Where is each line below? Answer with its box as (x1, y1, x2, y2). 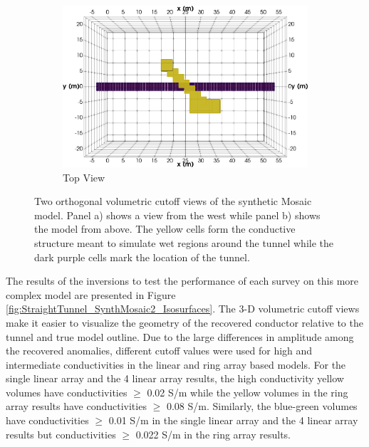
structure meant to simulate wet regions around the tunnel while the (34, 235, 333, 250)
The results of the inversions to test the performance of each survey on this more (6, 273, 358, 288)
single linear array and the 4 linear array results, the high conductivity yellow (6, 371, 344, 386)
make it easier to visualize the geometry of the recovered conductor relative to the (6, 315, 363, 330)
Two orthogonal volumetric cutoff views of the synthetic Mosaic (34, 194, 312, 209)
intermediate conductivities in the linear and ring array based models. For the (6, 357, 346, 372)
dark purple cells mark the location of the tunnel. (34, 249, 250, 264)
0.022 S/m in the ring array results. (135, 426, 291, 441)
